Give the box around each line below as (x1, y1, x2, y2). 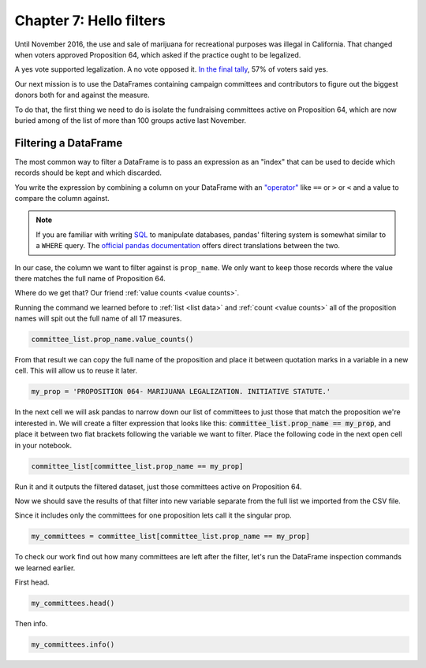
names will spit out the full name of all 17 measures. (14, 314, 182, 323)
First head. (14, 577, 50, 587)
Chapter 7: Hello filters (14, 12, 166, 29)
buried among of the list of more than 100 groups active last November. (14, 115, 247, 125)
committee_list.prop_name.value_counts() (31, 335, 194, 344)
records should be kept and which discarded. (14, 168, 162, 177)
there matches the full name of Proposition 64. (14, 273, 166, 283)
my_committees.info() (31, 640, 115, 649)
